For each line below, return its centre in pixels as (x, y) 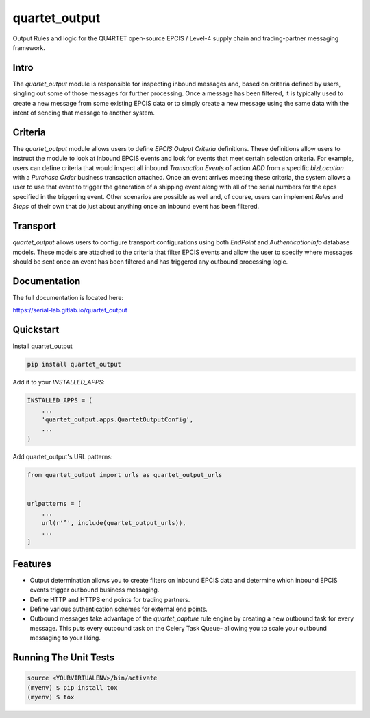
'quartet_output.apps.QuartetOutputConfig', (118, 419)
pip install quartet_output (74, 364)
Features (32, 564)
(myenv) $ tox (51, 697)
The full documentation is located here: (68, 297)
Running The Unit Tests (64, 658)
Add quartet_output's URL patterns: (63, 456)
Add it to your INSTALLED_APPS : (59, 382)
